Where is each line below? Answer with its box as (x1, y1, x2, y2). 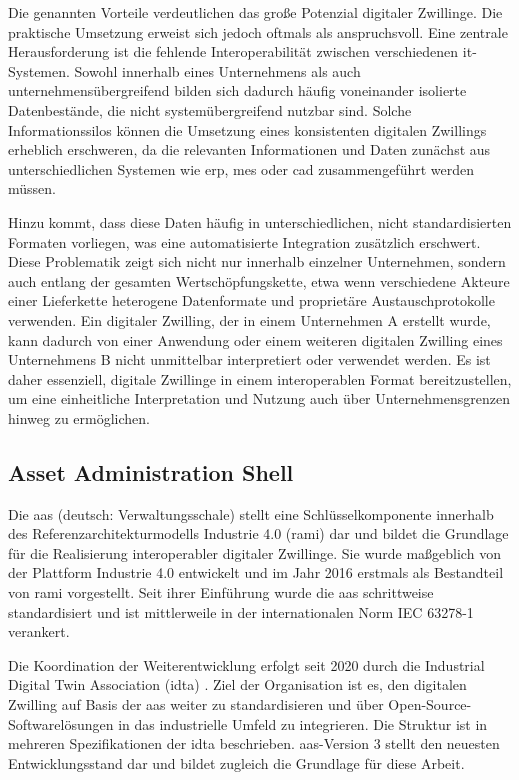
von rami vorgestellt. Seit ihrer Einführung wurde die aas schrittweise (8, 582, 434, 603)
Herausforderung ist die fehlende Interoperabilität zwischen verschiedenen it (8, 41, 473, 62)
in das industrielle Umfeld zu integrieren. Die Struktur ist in (118, 713, 488, 734)
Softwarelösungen (8, 713, 114, 734)
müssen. (8, 178, 56, 199)
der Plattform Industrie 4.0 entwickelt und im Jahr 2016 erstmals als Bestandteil (8, 562, 504, 583)
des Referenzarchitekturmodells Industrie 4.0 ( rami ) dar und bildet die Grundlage (8, 523, 509, 544)
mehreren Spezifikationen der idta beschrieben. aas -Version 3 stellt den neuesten (8, 733, 500, 754)
